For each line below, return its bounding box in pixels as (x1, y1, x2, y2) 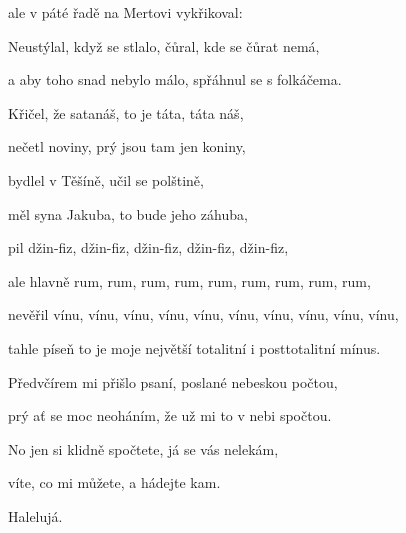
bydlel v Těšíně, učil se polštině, (8, 169, 204, 190)
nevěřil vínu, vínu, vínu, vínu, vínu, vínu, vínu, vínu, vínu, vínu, (8, 304, 399, 325)
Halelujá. (8, 505, 63, 526)
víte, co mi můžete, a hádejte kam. (8, 472, 221, 493)
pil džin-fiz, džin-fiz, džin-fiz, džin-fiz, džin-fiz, (8, 237, 289, 258)
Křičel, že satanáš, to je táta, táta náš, (8, 102, 244, 123)
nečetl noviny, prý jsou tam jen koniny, (8, 136, 246, 157)
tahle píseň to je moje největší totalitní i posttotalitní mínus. (8, 337, 381, 358)
